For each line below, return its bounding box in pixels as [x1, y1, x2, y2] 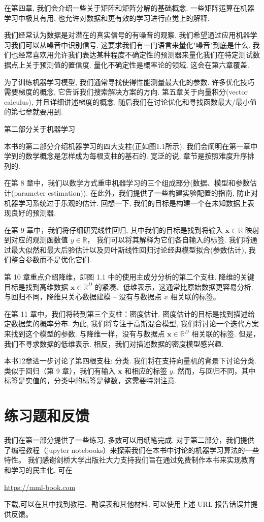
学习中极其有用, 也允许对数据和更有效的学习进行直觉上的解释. [4, 12, 210, 23]
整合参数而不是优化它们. [11, 254, 91, 265]
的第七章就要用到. [4, 106, 63, 117]
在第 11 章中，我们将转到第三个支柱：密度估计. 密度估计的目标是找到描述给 [4, 308, 255, 319]
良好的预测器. [11, 207, 56, 218]
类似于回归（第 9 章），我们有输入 [4, 365, 116, 376]
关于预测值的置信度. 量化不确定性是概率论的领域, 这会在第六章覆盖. [25, 59, 249, 70]
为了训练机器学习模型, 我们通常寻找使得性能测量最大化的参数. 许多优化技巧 [4, 76, 255, 87]
